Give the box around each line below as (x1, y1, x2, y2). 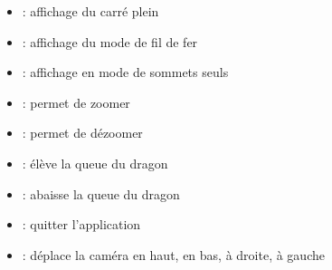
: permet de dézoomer (22, 123, 143, 142)
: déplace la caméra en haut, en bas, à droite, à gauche (22, 245, 325, 264)
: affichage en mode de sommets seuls (22, 63, 229, 82)
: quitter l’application (22, 215, 141, 234)
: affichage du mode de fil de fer (22, 32, 198, 51)
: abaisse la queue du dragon (22, 184, 180, 203)
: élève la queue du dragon (22, 153, 168, 172)
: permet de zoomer (22, 92, 130, 111)
